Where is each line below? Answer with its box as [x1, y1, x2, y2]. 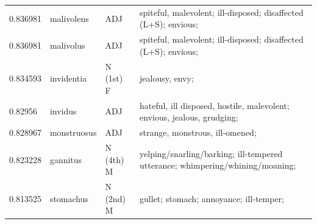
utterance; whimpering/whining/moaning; [140, 159, 296, 172]
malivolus [49, 38, 85, 51]
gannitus [49, 153, 82, 166]
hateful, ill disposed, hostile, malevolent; [140, 99, 290, 111]
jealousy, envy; [140, 72, 194, 85]
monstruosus [49, 126, 97, 139]
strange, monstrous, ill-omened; [140, 126, 257, 139]
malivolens [49, 12, 89, 24]
